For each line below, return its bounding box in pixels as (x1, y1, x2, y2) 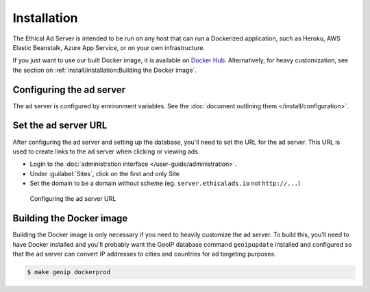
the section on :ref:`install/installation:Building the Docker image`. (12, 66, 197, 74)
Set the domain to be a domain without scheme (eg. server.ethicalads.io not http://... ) (29, 179, 301, 188)
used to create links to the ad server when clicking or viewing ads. (12, 147, 200, 156)
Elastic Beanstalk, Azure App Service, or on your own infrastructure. (12, 43, 206, 51)
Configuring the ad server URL (29, 195, 116, 203)
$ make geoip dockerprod (27, 268, 111, 276)
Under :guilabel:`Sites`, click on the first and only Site (29, 169, 180, 178)
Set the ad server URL (12, 120, 108, 132)
